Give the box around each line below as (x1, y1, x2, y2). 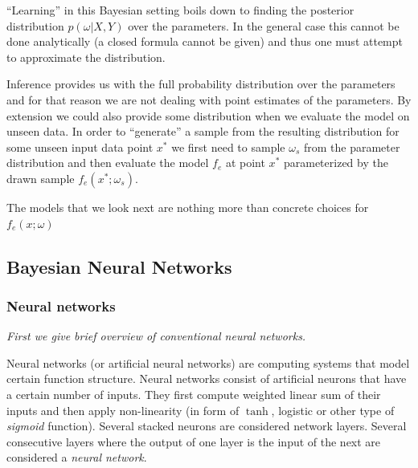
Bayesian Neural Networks (6, 254, 232, 279)
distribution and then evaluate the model (6, 154, 209, 171)
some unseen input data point (6, 138, 154, 155)
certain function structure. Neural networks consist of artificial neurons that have (6, 370, 407, 387)
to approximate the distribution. (6, 48, 166, 65)
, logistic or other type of (271, 401, 395, 418)
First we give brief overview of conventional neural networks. (6, 328, 306, 344)
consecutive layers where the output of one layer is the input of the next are (6, 433, 381, 450)
